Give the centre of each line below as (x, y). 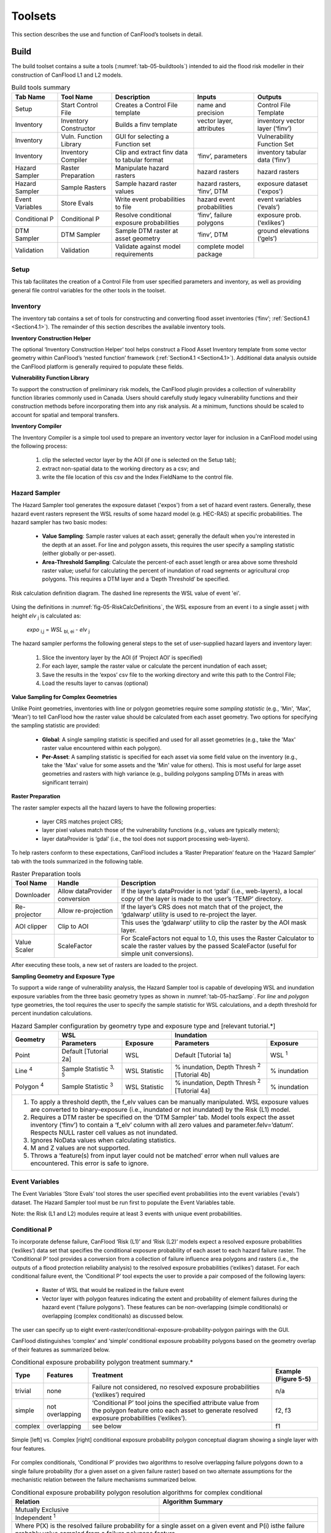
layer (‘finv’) (275, 128)
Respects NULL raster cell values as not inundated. (104, 1133)
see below (107, 1426)
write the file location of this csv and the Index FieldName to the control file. (138, 477)
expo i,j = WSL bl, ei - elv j (58, 630)
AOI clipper (31, 927)
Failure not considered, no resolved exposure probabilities (176, 1387)
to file (123, 207)
